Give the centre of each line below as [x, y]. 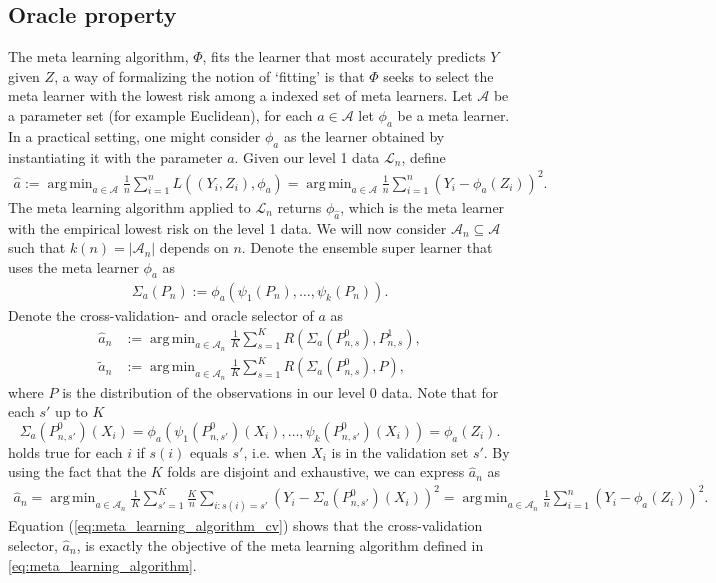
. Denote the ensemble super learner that [367, 247]
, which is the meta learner [422, 206]
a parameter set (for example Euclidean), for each [160, 114]
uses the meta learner [73, 266]
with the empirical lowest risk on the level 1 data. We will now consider [227, 227]
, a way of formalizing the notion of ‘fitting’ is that [209, 75]
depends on [194, 247]
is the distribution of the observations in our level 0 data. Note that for [280, 391]
